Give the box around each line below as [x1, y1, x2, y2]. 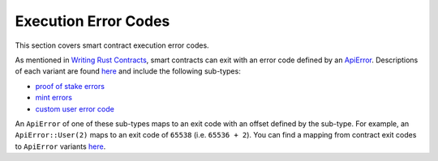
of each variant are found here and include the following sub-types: [15, 66, 241, 76]
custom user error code [35, 104, 115, 113]
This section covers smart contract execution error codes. [15, 40, 210, 50]
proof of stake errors [35, 81, 105, 91]
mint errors [35, 93, 73, 103]
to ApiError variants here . [15, 142, 106, 151]
